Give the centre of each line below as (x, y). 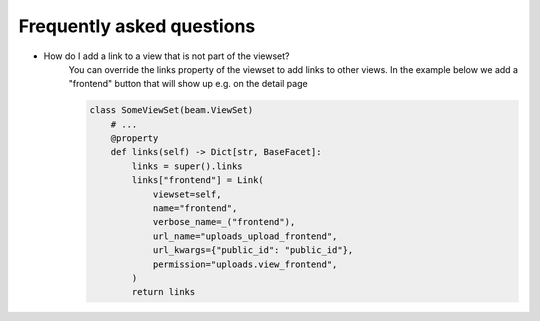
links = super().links (187, 166)
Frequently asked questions (137, 26)
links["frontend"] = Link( (197, 180)
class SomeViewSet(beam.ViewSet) (171, 110)
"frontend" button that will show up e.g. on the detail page (188, 84)
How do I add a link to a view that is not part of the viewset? (166, 56)
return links (163, 292)
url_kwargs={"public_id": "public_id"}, (253, 250)
